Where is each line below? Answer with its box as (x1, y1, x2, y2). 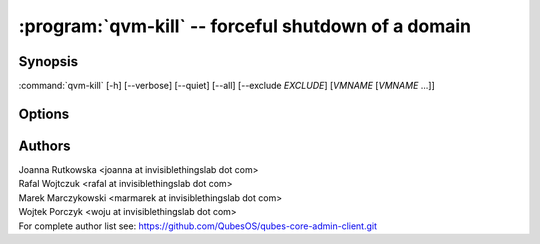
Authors (18, 137, 71, 154)
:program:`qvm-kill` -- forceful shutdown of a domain (18, 15, 472, 37)
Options (18, 105, 70, 122)
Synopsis (18, 53, 79, 70)
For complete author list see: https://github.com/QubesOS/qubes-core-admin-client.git (18, 220, 378, 232)
